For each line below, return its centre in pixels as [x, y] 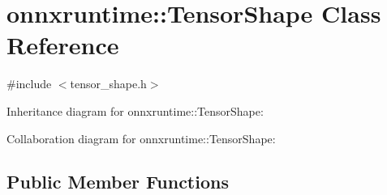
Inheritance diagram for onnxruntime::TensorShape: [135, 110]
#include [29, 84]
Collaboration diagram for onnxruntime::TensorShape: [141, 138]
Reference [63, 45]
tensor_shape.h [108, 84]
